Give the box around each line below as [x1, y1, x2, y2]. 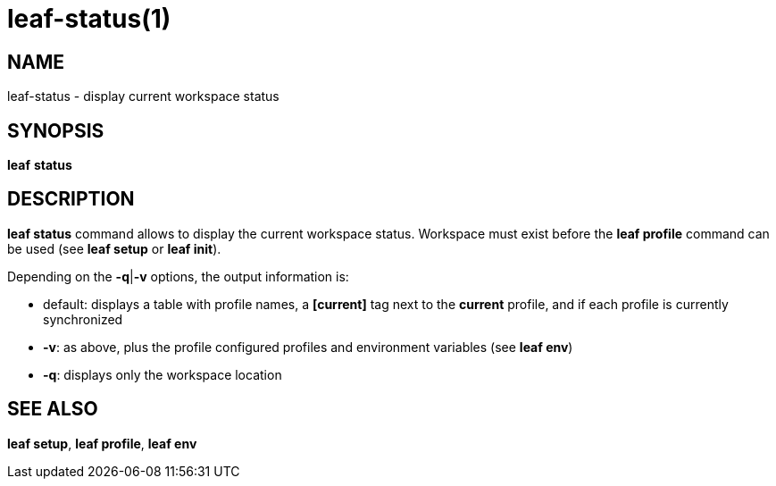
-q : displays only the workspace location [43, 366, 282, 382]
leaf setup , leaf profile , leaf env [7, 435, 197, 451]
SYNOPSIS [7, 119, 104, 142]
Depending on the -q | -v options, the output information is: [7, 268, 349, 284]
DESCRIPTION [7, 188, 135, 211]
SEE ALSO [7, 398, 98, 421]
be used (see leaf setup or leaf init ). [7, 240, 221, 256]
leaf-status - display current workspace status [7, 88, 280, 105]
